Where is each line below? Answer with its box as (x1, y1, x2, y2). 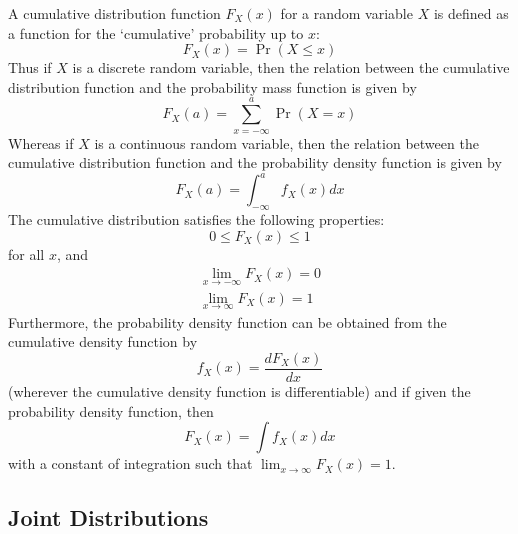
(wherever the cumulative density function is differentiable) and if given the (8, 380, 471, 401)
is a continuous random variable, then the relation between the (94, 132, 479, 153)
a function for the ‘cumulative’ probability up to (8, 22, 304, 43)
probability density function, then (8, 400, 214, 421)
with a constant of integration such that (8, 453, 253, 474)
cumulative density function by (8, 331, 198, 352)
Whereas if (8, 132, 74, 153)
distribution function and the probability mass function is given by (8, 76, 417, 97)
